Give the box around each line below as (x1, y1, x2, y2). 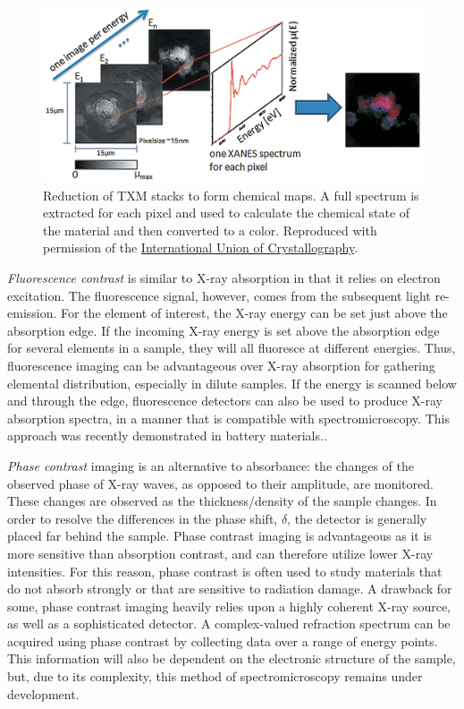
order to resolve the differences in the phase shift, (7, 508, 278, 527)
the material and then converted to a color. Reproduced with (43, 220, 377, 239)
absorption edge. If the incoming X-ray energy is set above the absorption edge (7, 320, 440, 339)
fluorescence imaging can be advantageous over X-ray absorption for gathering (7, 355, 435, 374)
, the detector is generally (287, 508, 427, 527)
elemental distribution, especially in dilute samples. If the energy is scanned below (7, 373, 457, 392)
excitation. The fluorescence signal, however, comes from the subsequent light (7, 286, 431, 304)
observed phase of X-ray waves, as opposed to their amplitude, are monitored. (7, 474, 434, 492)
